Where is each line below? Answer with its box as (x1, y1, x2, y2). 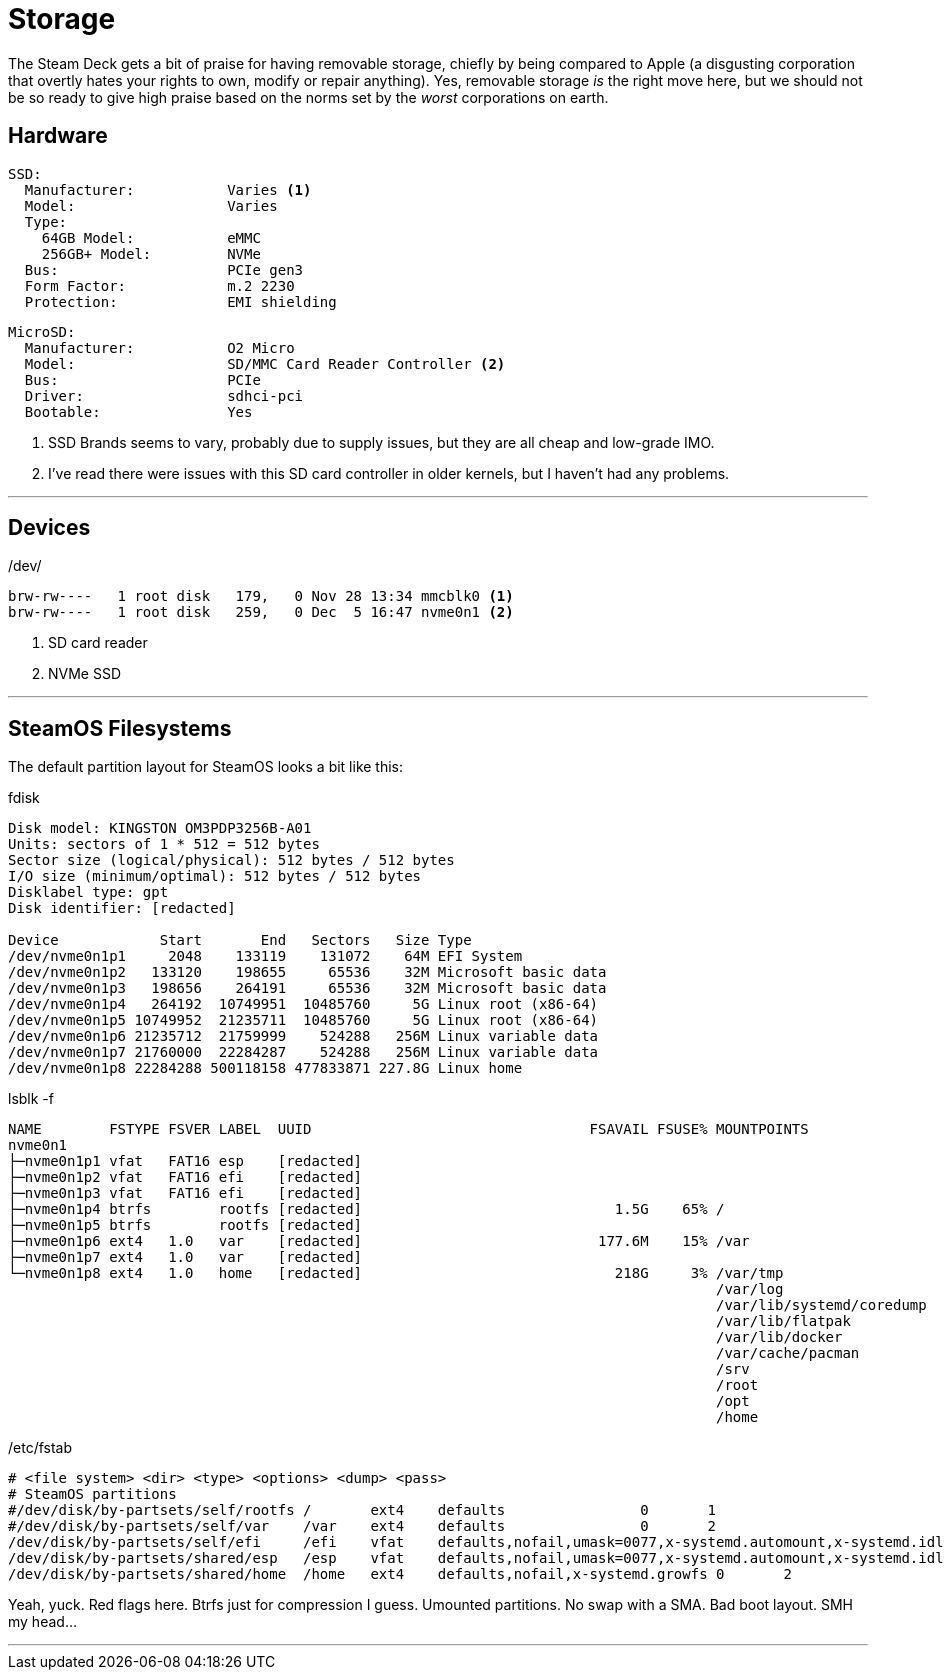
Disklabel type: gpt (8, 884, 169, 901)
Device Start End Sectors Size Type (8, 932, 472, 949)
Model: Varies (24, 197, 278, 214)
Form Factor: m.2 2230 (24, 277, 295, 294)
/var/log (716, 1281, 784, 1298)
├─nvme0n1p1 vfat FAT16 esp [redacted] (8, 1153, 363, 1170)
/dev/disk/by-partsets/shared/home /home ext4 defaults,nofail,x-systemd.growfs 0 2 (8, 1566, 792, 1583)
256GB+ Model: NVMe (41, 245, 261, 262)
